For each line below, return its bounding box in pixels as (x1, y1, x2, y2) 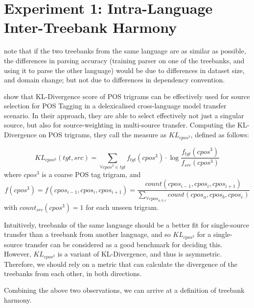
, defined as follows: (190, 129, 249, 140)
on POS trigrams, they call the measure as (39, 129, 167, 140)
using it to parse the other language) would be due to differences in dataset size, (4, 65, 245, 75)
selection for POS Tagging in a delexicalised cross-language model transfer (4, 101, 227, 111)
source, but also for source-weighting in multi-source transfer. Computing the (4, 120, 235, 130)
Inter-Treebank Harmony (4, 17, 177, 37)
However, (4, 249, 31, 259)
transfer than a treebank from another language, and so (4, 229, 171, 239)
